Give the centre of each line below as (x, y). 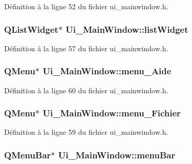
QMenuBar (28, 155)
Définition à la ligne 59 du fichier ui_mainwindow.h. (86, 132)
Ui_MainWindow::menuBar (117, 155)
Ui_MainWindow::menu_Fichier (112, 113)
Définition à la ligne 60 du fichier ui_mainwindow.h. (86, 90)
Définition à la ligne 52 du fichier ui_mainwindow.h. (86, 6)
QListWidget (31, 29)
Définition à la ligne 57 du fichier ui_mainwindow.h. (86, 48)
